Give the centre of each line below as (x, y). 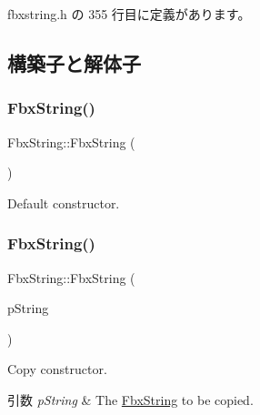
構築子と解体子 (74, 62)
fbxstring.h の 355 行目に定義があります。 (129, 14)
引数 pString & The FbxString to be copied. (130, 399)
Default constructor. (64, 202)
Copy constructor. (57, 369)
